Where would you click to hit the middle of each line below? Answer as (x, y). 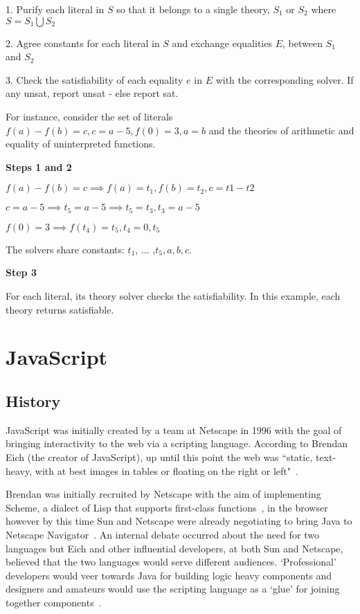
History (33, 400)
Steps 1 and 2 (39, 166)
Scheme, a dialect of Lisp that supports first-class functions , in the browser (167, 507)
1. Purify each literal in (55, 9)
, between (302, 43)
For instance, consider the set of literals (89, 116)
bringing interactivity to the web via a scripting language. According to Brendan (177, 443)
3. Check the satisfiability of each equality (94, 79)
